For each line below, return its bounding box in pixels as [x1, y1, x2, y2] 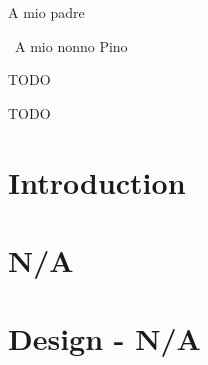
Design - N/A [8, 318, 201, 359]
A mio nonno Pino [14, 35, 128, 56]
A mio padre [8, 2, 85, 22]
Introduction [8, 161, 186, 202]
